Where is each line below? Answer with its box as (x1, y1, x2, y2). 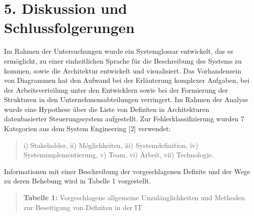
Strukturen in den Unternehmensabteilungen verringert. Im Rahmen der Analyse (4, 94, 249, 105)
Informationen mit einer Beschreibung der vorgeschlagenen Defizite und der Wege (4, 166, 251, 176)
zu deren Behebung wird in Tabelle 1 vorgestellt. (4, 176, 151, 186)
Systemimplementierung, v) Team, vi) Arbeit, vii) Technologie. (23, 149, 214, 160)
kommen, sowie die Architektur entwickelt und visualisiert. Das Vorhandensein (4, 65, 242, 75)
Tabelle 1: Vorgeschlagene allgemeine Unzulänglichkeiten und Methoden (23, 192, 245, 203)
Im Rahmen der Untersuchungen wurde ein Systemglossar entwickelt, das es (4, 46, 233, 56)
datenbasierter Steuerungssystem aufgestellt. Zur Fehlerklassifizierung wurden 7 (4, 113, 245, 124)
